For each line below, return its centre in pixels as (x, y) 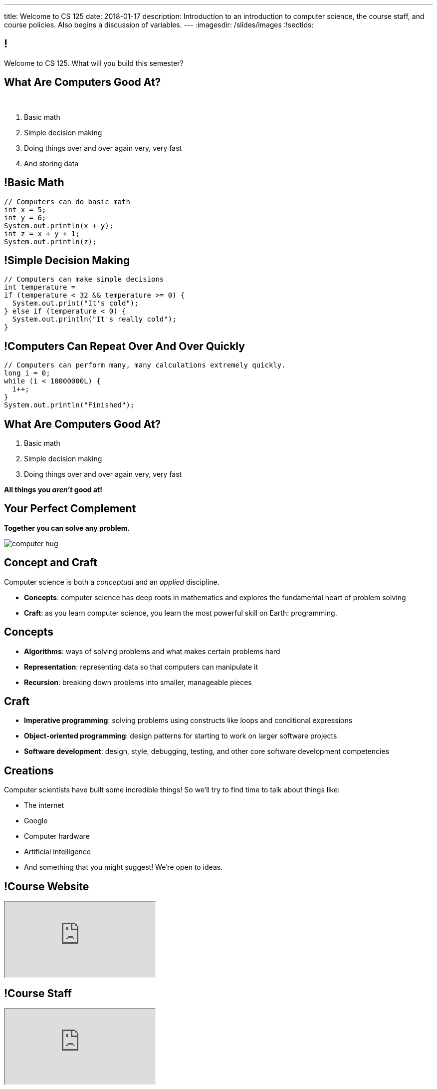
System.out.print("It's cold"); (75, 303)
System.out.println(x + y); (59, 225)
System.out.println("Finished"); (69, 405)
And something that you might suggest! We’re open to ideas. (123, 867)
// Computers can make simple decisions (84, 279)
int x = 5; (25, 209)
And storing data (51, 163)
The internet (44, 805)
